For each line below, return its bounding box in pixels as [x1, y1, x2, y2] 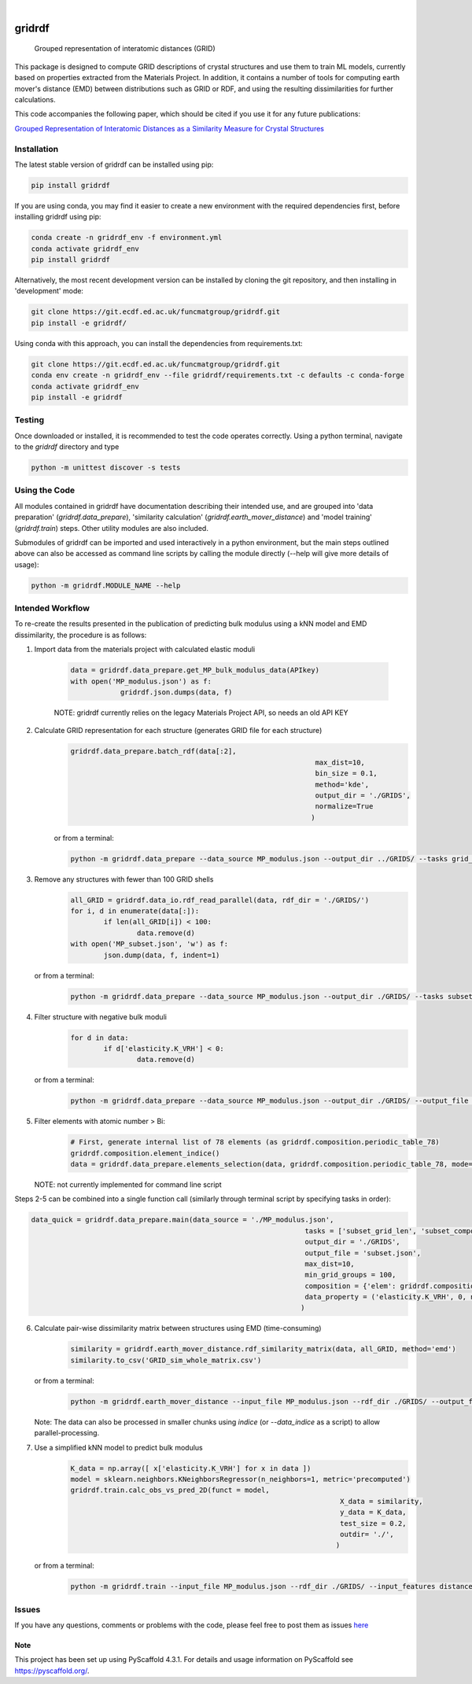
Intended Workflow [14, 602, 90, 614]
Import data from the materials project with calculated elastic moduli [34, 645, 256, 654]
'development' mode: [14, 286, 84, 296]
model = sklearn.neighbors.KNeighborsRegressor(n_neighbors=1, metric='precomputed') [70, 1475, 411, 1483]
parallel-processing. [34, 1428, 100, 1438]
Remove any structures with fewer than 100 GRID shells [34, 874, 214, 884]
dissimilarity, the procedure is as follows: [14, 630, 147, 639]
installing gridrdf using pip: [14, 212, 101, 222]
